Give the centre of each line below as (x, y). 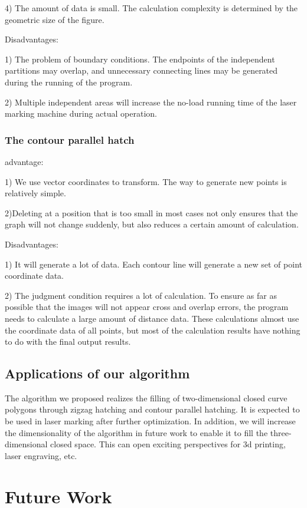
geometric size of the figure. (55, 19)
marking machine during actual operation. (81, 113)
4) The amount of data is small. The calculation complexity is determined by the (151, 8)
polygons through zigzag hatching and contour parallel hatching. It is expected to (152, 409)
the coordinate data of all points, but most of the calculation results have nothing (153, 330)
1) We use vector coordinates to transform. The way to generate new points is (146, 181)
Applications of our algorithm (97, 373)
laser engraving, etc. (41, 455)
